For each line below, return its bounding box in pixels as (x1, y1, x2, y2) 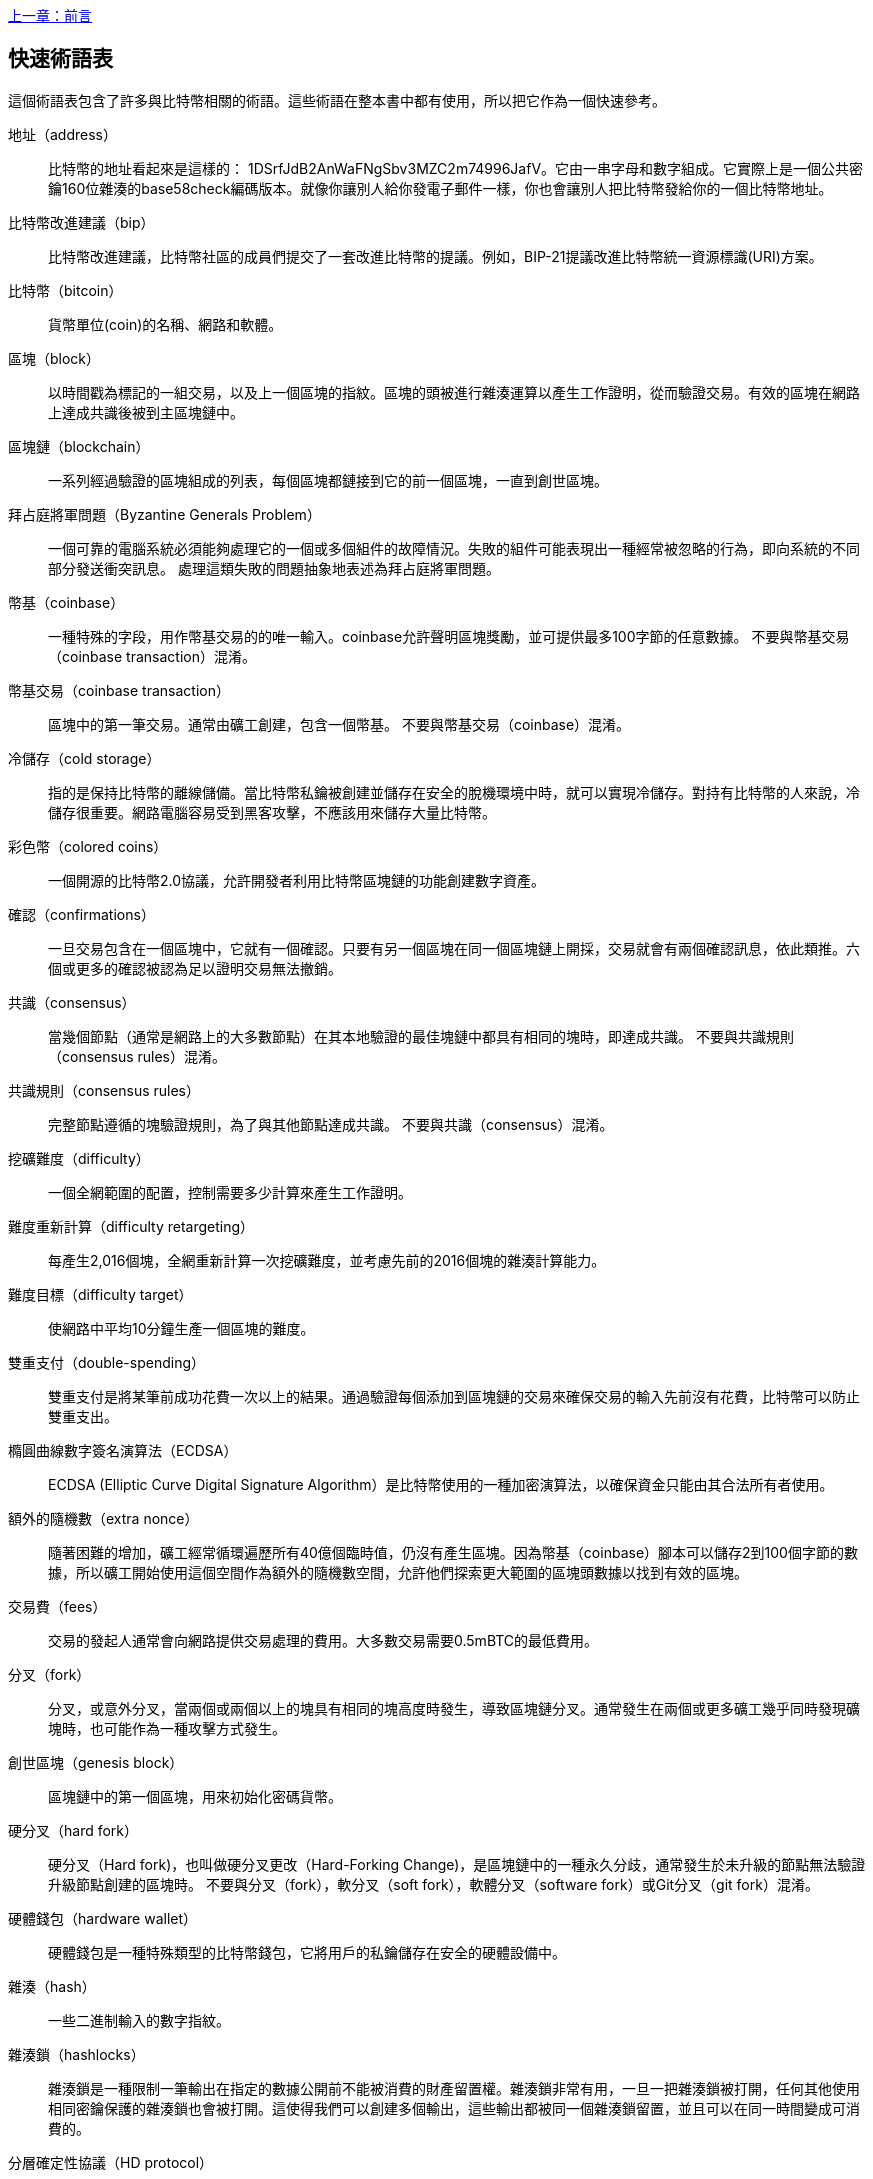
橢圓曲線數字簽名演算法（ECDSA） (8, 1441, 238, 1459)
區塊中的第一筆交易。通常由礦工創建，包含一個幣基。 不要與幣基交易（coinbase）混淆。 (48, 715, 631, 733)
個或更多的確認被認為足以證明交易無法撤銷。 (48, 959, 342, 977)
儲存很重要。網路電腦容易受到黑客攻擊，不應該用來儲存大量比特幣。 (48, 803, 496, 821)
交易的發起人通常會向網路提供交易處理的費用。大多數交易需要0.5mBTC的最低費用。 (48, 1631, 599, 1649)
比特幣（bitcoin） (8, 281, 123, 299)
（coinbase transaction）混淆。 (48, 647, 256, 665)
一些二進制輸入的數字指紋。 (48, 2011, 230, 2029)
